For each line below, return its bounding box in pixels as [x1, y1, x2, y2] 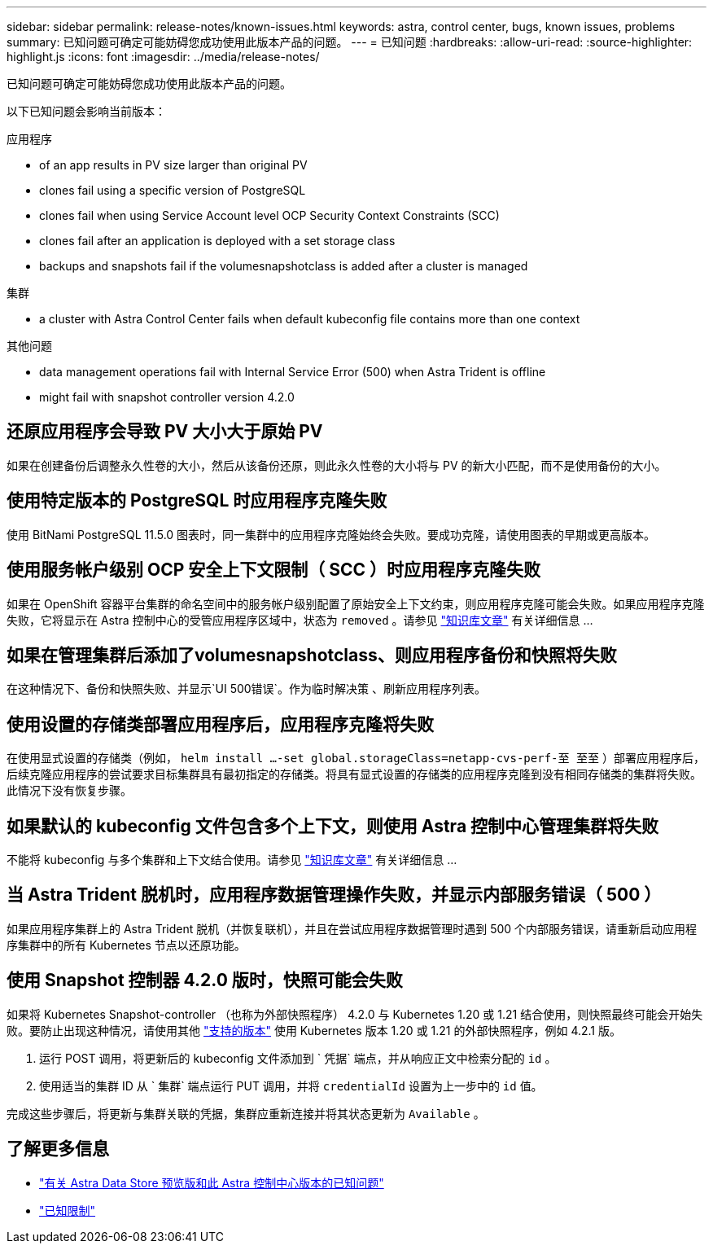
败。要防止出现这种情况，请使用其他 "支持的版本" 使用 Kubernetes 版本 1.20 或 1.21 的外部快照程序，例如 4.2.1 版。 [7, 1023, 622, 1037]
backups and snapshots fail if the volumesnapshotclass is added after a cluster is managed [39, 259, 528, 273]
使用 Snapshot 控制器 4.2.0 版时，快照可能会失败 [7, 970, 403, 991]
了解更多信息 [7, 1138, 109, 1160]
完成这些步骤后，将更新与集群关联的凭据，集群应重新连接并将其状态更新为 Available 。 [7, 1106, 485, 1121]
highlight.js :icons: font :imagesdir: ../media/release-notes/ [7, 50, 320, 64]
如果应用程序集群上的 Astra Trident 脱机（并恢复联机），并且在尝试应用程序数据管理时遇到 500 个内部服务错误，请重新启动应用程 [7, 921, 698, 936]
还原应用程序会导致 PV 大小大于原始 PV [7, 421, 323, 442]
